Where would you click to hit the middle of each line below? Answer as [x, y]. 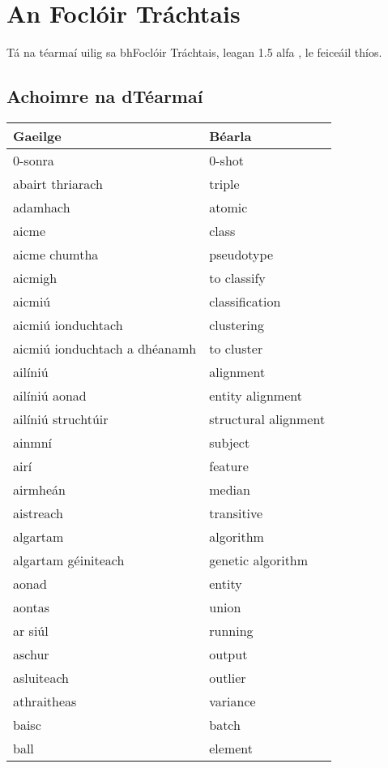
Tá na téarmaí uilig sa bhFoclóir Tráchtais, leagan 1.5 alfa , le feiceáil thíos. [194, 52]
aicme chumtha [56, 254]
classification [245, 301]
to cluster [236, 348]
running [231, 630]
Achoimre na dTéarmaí [105, 96]
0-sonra [34, 160]
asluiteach [41, 677]
